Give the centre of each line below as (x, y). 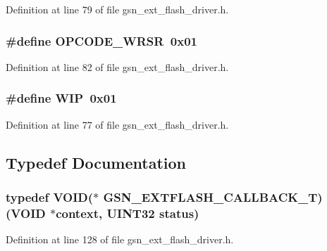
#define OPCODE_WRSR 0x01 (101, 40)
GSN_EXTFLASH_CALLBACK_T (210, 197)
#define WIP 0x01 (61, 98)
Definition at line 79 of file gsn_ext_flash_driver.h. (117, 9)
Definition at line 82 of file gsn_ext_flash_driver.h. (117, 66)
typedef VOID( (50, 197)
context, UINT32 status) (128, 213)
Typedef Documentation (96, 162)
